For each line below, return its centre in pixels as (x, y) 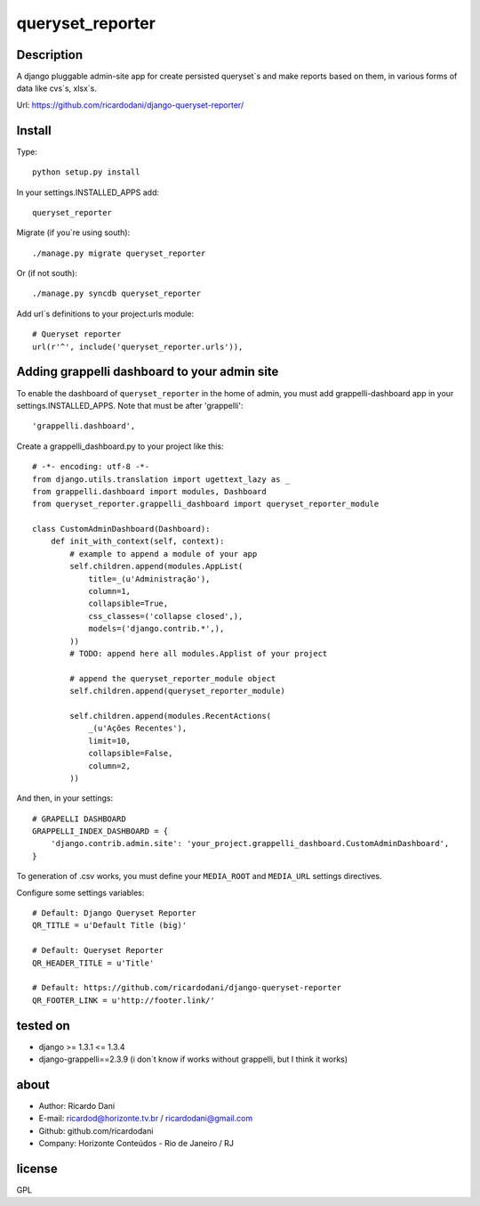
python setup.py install (86, 172)
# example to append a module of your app (164, 554)
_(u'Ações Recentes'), (138, 729)
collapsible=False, (131, 754)
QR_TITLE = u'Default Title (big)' (110, 925)
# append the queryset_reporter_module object (173, 678)
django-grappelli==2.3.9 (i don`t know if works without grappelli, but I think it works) (193, 1059)
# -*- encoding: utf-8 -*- (91, 467)
